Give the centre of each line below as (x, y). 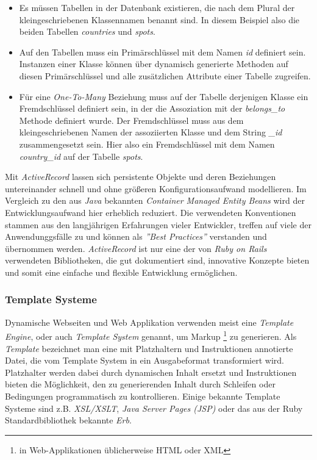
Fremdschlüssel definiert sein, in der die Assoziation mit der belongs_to (152, 108)
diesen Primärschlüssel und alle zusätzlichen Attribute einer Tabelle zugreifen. (165, 75)
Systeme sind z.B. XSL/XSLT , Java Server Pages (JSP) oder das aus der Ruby (154, 408)
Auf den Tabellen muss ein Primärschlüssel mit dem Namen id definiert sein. (162, 52)
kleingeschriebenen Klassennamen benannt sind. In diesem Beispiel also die (159, 19)
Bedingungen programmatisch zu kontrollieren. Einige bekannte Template (143, 396)
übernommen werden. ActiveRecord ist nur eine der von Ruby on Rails (136, 248)
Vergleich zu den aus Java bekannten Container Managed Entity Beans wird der (155, 200)
